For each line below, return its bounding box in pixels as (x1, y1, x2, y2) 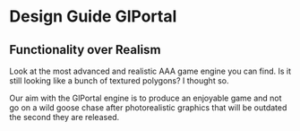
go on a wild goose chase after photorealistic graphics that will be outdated (9, 102, 287, 113)
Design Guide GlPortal (9, 6, 177, 27)
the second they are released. (9, 112, 120, 122)
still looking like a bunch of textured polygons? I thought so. (9, 75, 229, 86)
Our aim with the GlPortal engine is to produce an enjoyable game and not (9, 92, 282, 103)
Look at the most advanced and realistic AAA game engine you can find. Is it (9, 65, 292, 76)
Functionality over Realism (9, 42, 161, 57)
